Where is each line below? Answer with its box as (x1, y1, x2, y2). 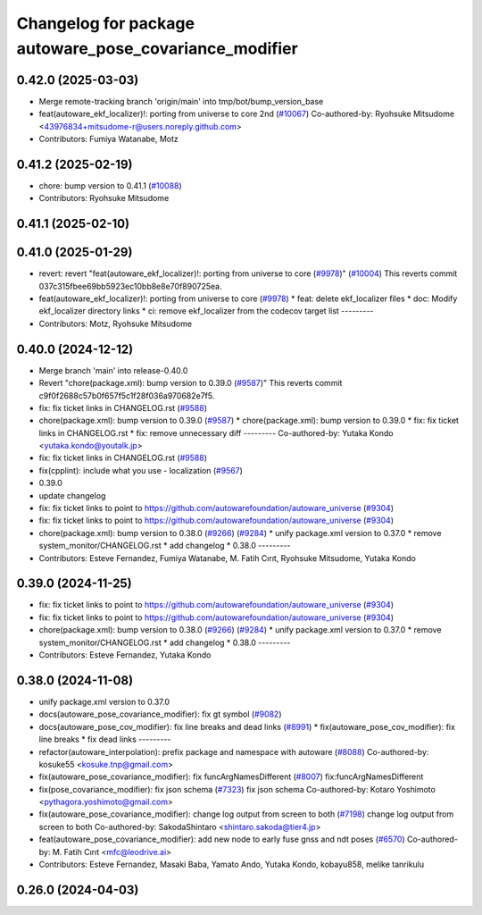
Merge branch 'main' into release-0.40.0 (38, 365, 188, 375)
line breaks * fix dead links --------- (38, 734, 171, 745)
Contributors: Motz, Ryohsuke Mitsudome (38, 318, 192, 329)
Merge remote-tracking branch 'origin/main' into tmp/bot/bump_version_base (38, 96, 324, 106)
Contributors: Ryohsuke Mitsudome (38, 193, 170, 204)
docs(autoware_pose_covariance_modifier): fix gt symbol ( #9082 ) (38, 709, 282, 719)
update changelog (38, 490, 106, 500)
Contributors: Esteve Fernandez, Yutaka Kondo (38, 650, 212, 660)
